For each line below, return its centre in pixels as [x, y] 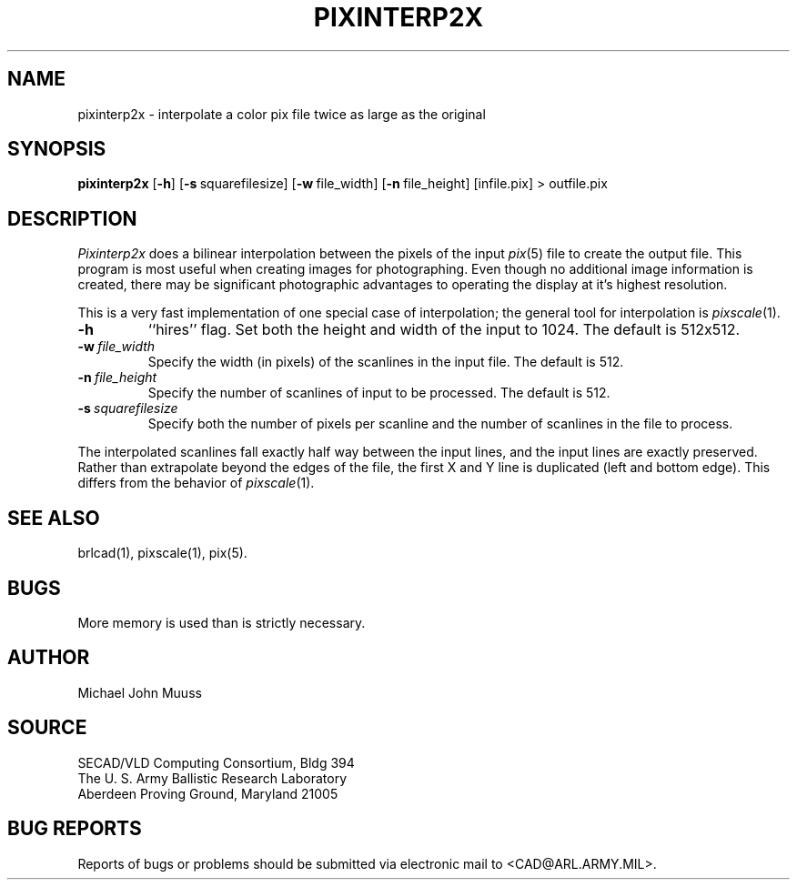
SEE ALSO [54, 518]
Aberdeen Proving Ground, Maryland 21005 [208, 793]
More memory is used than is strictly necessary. [222, 622]
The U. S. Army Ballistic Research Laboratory [212, 778]
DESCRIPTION [72, 218]
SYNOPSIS [57, 149]
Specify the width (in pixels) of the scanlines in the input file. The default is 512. [386, 362]
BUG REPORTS [75, 829]
